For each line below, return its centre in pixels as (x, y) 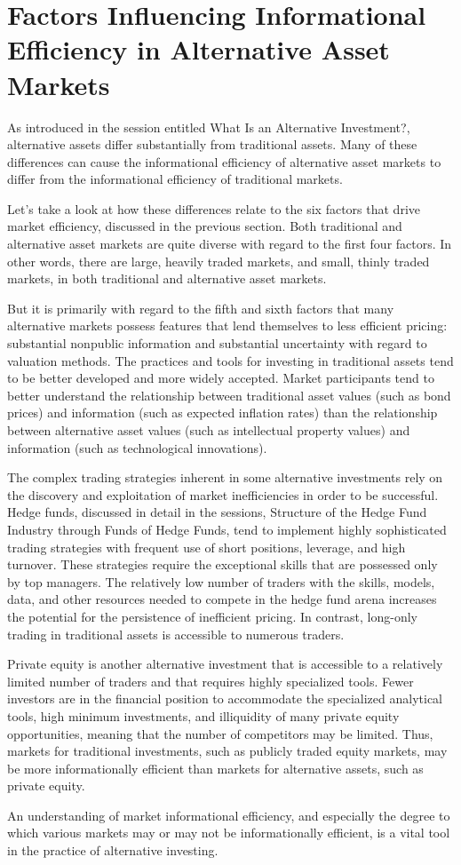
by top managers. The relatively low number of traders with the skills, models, (221, 581)
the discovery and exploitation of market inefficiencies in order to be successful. (223, 494)
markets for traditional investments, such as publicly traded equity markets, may (227, 751)
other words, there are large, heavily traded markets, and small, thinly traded (219, 261)
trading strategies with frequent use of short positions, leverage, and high (207, 547)
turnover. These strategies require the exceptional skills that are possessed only (223, 564)
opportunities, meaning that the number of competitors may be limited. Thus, (220, 733)
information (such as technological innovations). (137, 447)
